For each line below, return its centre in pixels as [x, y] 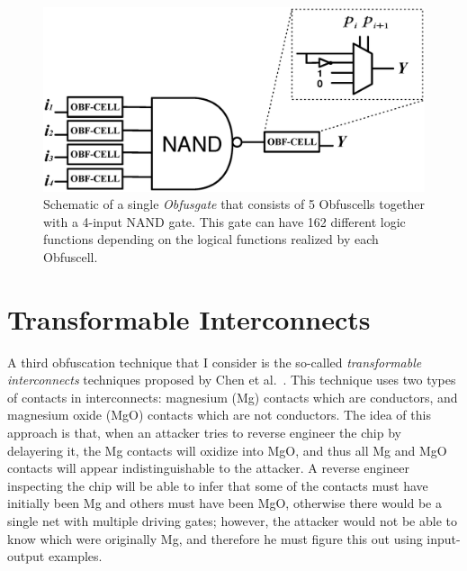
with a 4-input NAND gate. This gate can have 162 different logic [225, 221]
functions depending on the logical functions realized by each [211, 239]
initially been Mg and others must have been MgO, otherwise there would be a [225, 503]
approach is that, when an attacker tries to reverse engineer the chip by [204, 433]
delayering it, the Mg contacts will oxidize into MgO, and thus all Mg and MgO [227, 450]
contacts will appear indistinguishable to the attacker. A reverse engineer [208, 468]
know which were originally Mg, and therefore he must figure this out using [215, 538]
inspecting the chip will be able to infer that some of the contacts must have [218, 485]
